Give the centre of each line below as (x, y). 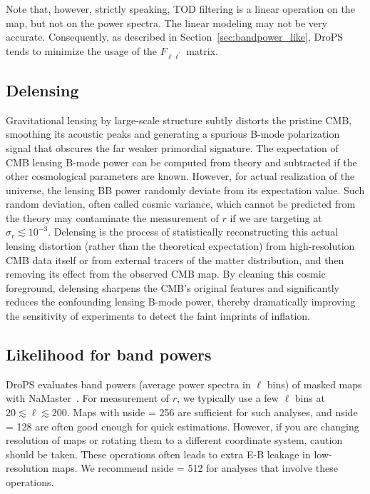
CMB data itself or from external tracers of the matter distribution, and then (175, 259)
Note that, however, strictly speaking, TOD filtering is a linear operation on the (180, 9)
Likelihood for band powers (109, 354)
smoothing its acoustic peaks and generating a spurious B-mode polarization (173, 134)
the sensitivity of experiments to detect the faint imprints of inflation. (158, 316)
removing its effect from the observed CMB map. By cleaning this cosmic (166, 274)
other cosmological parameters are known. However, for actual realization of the (180, 176)
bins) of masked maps (314, 384)
